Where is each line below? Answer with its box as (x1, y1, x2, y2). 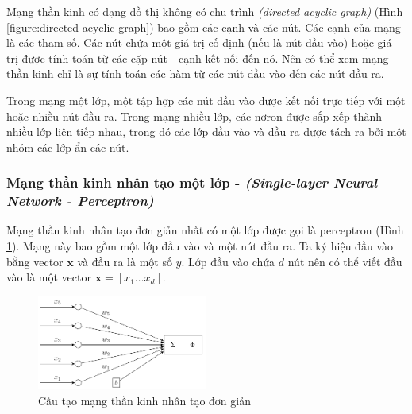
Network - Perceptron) (6, 191, 154, 211)
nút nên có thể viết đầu (287, 253, 402, 269)
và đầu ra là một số (77, 253, 172, 269)
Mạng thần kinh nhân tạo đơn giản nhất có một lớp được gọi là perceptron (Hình (6, 222, 404, 238)
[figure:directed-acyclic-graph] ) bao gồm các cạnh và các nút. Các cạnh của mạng (6, 18, 401, 35)
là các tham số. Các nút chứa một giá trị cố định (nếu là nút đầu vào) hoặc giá (6, 34, 392, 51)
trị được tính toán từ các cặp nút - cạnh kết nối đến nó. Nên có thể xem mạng (6, 49, 389, 66)
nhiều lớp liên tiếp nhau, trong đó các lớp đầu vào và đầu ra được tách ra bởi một (6, 123, 406, 140)
